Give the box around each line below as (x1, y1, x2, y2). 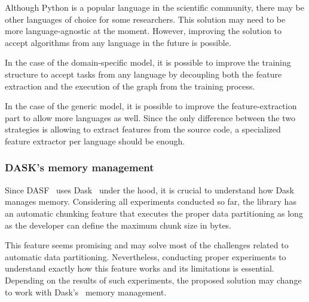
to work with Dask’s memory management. (5, 285, 167, 298)
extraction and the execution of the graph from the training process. (5, 79, 255, 92)
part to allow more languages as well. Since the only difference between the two (5, 111, 295, 124)
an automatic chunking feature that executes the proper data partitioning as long (5, 207, 303, 219)
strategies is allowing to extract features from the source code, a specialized (5, 123, 281, 135)
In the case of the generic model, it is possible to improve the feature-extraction (5, 100, 297, 112)
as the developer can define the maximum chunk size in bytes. (5, 218, 232, 231)
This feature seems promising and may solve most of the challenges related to (5, 239, 289, 251)
